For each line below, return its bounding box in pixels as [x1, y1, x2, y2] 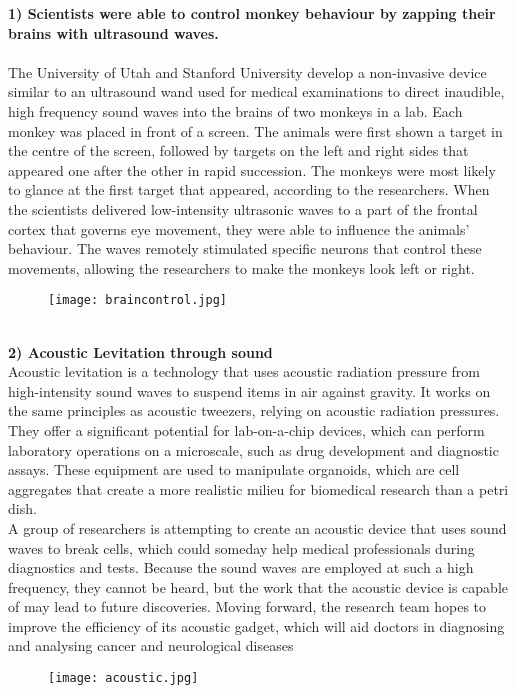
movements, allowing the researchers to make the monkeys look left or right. [8, 257, 475, 278]
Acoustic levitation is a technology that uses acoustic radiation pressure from [8, 361, 481, 382]
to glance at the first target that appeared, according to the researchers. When [8, 179, 490, 200]
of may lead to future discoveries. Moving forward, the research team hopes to [8, 596, 487, 617]
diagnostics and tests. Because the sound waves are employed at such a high [8, 557, 474, 578]
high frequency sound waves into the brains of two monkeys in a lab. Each [8, 100, 463, 121]
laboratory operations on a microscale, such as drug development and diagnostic [8, 439, 499, 460]
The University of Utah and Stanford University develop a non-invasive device [8, 61, 487, 82]
